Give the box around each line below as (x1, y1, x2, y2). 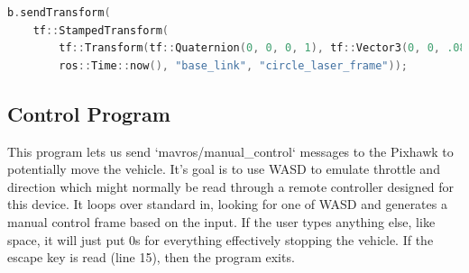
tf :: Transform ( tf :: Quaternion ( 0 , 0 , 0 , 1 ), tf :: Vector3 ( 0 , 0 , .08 (59, 41, 466, 55)
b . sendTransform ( (7, 6, 111, 19)
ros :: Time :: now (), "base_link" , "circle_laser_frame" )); (59, 59, 408, 72)
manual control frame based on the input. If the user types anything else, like (7, 212, 436, 231)
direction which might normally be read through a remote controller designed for (7, 177, 455, 196)
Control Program (7, 99, 170, 127)
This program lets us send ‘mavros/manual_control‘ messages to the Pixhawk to (7, 141, 454, 160)
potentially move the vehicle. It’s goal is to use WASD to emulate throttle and (7, 159, 440, 178)
